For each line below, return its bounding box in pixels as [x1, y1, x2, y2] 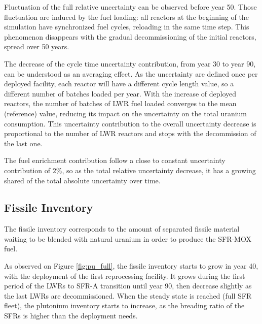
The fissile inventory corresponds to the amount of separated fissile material [4, 223, 240, 234]
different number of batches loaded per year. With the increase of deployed [4, 88, 237, 99]
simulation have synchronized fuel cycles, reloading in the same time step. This [4, 21, 249, 32]
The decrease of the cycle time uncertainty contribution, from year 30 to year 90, [4, 58, 256, 69]
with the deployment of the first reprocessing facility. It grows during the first [4, 270, 245, 281]
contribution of [4, 165, 51, 175]
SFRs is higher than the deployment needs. [4, 310, 138, 321]
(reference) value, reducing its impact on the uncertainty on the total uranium [4, 108, 247, 118]
